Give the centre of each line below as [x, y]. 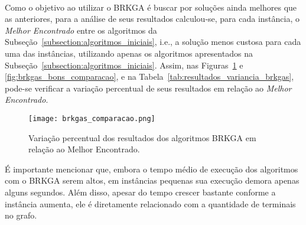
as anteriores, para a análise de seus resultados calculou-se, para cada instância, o [152, 19]
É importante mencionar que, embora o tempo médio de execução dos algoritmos [152, 169]
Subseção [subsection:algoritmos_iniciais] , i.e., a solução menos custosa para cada [153, 42]
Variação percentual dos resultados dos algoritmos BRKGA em [142, 137]
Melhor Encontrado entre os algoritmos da [81, 30]
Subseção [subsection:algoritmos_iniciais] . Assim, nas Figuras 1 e [124, 65]
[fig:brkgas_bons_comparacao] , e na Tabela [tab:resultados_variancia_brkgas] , [149, 76]
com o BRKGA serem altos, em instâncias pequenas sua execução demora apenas [152, 180]
